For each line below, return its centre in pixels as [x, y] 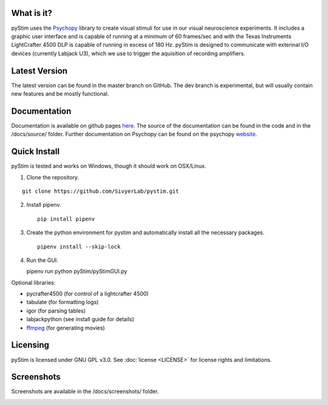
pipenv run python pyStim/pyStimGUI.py [77, 271]
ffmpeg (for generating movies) [66, 328]
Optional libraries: [33, 282]
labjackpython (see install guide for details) [80, 319]
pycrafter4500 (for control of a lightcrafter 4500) [87, 294]
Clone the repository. [53, 177]
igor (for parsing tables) [56, 311]
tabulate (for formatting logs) [63, 302]
